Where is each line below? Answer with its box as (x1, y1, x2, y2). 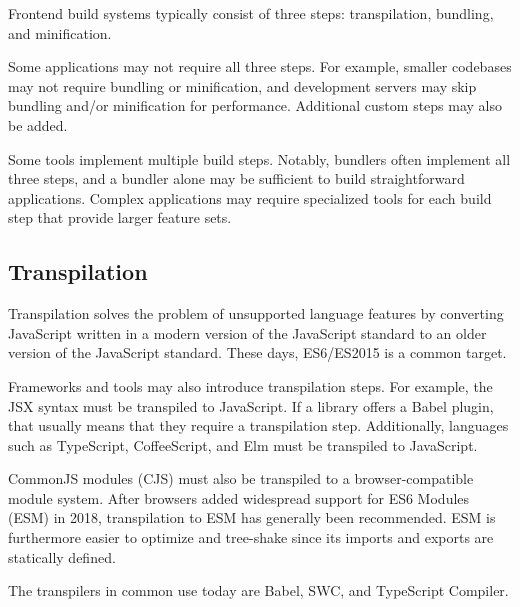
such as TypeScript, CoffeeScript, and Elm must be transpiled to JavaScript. (8, 434, 478, 455)
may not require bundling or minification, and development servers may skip (8, 75, 477, 96)
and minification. (8, 22, 112, 43)
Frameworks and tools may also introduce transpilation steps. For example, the (8, 375, 493, 396)
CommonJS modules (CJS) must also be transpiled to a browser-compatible (8, 468, 474, 489)
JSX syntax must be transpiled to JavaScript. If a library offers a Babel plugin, (8, 395, 494, 416)
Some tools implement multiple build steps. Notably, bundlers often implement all (8, 148, 511, 169)
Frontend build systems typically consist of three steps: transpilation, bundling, (8, 3, 494, 23)
